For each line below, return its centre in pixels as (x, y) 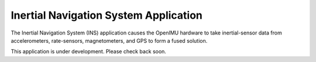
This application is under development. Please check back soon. (89, 51)
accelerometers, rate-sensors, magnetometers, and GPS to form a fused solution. (109, 40)
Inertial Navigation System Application (107, 15)
